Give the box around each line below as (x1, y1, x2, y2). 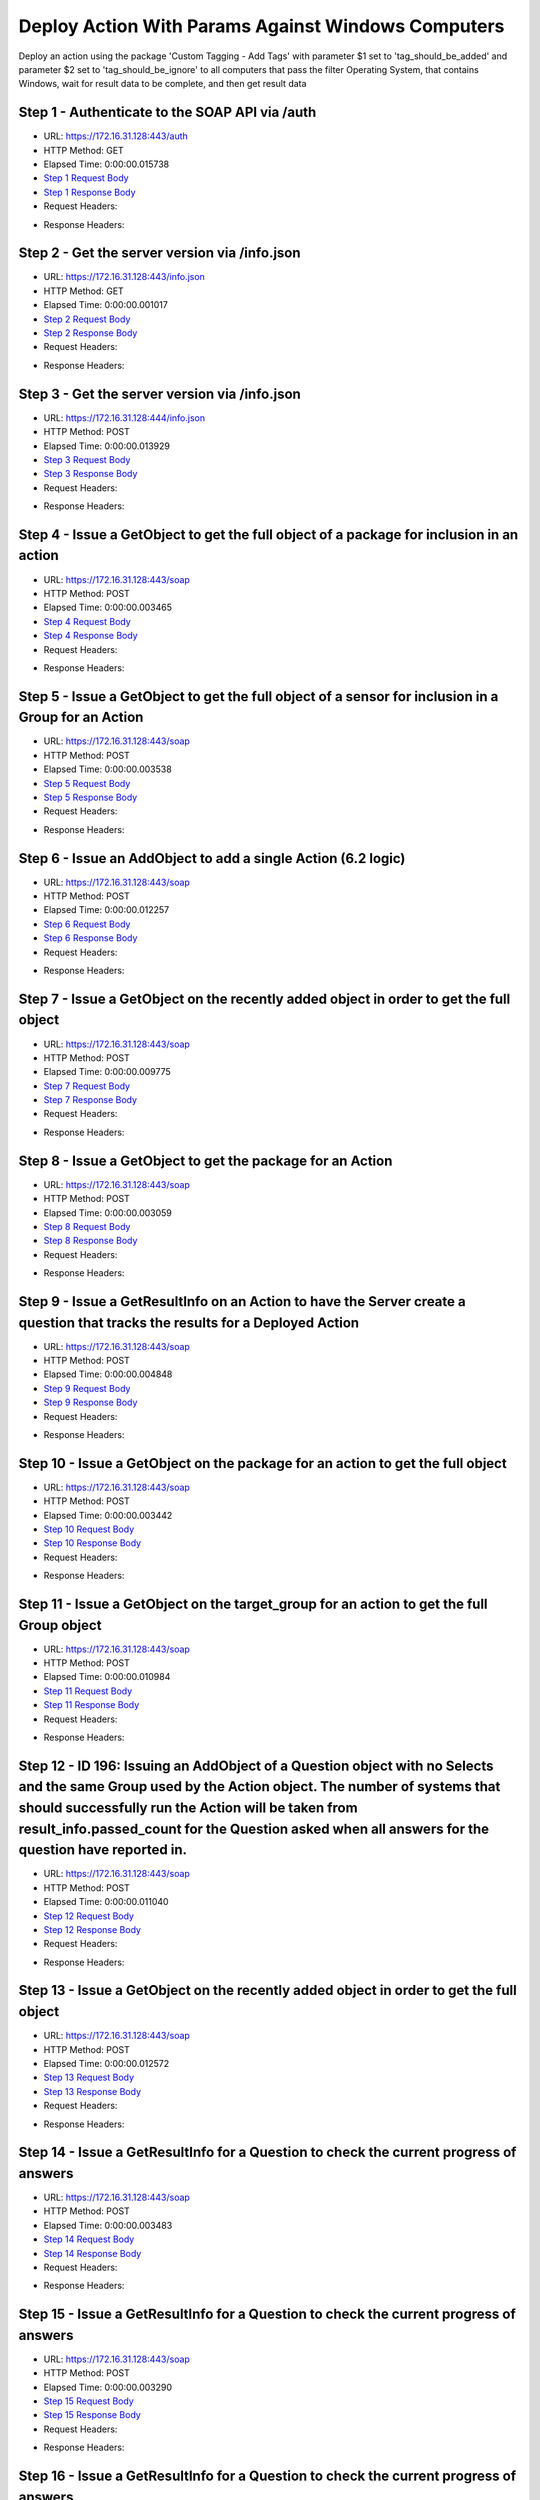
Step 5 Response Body (43, 791, 138, 803)
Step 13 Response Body (43, 2085, 142, 2097)
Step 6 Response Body (43, 932, 138, 944)
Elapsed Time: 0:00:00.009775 (43, 1066, 172, 1078)
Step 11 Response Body (43, 1699, 140, 1711)
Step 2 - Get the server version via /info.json (18, 245, 301, 262)
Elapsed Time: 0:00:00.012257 (43, 904, 170, 916)
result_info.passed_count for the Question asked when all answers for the (18, 1820, 490, 1837)
